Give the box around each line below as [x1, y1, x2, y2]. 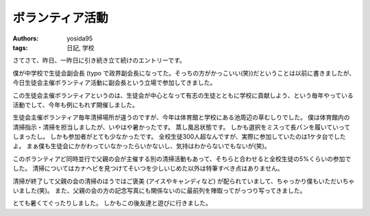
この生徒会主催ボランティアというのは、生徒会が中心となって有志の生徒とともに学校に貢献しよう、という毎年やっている [12, 91, 354, 99]
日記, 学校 [66, 43, 95, 51]
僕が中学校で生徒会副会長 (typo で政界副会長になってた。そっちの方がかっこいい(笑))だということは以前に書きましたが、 [12, 69, 356, 77]
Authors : [12, 34, 39, 43]
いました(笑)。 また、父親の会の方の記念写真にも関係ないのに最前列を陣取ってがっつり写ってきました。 [12, 187, 306, 195]
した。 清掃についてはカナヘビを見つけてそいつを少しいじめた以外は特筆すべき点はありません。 [12, 165, 284, 173]
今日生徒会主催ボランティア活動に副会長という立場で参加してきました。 [12, 79, 217, 87]
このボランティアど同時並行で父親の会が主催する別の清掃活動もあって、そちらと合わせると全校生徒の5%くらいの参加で [12, 154, 351, 163]
